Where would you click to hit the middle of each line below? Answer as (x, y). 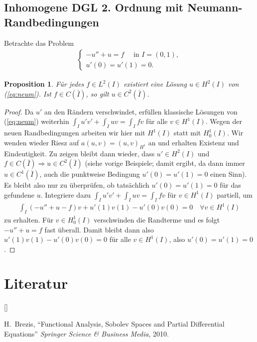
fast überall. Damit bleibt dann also (99, 229)
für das (230, 185)
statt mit (187, 133)
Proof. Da (19, 111)
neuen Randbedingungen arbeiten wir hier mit (75, 133)
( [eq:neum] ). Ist (28, 93)
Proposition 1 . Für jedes (44, 84)
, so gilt (97, 93)
